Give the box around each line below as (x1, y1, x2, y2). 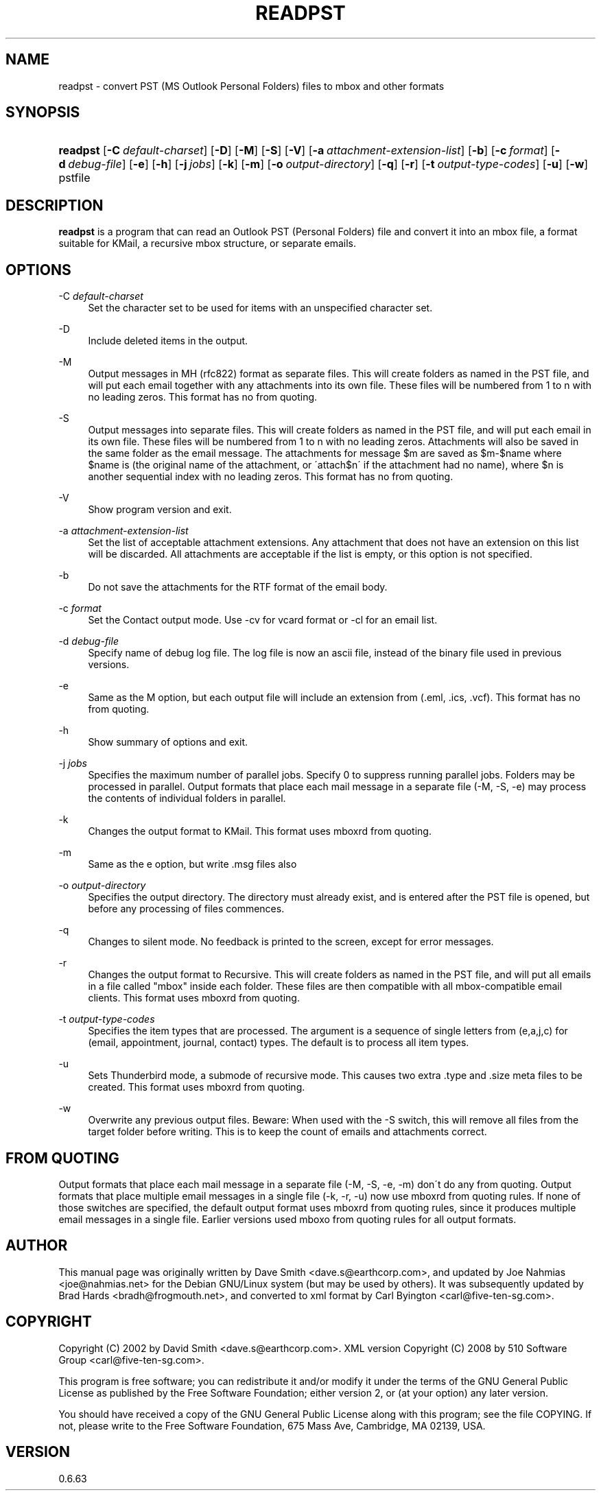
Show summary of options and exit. (88, 736, 248, 748)
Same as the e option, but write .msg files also (88, 858, 297, 870)
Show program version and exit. (88, 503, 232, 516)
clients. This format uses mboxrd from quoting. (88, 992, 300, 1004)
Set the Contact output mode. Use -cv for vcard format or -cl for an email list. (88, 614, 438, 626)
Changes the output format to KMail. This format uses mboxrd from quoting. (88, 825, 432, 838)
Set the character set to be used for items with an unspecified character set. (88, 302, 433, 314)
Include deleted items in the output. (88, 335, 248, 347)
